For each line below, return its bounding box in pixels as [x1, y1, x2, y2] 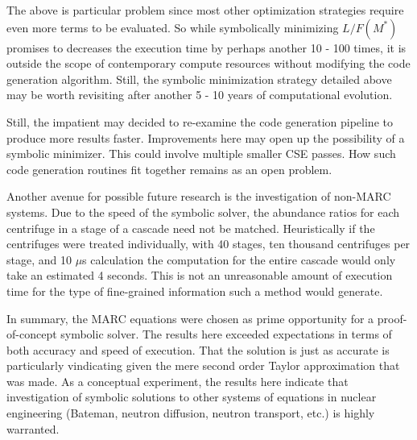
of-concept [6, 326, 57, 342]
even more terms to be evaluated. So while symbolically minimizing [6, 19, 339, 35]
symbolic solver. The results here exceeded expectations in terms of [60, 326, 392, 342]
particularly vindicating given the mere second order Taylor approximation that [6, 357, 400, 374]
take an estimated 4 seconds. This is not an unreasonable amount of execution [6, 267, 393, 284]
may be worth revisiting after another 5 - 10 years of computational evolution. [6, 86, 393, 103]
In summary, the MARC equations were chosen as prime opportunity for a [6, 309, 374, 326]
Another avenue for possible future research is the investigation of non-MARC [6, 188, 391, 205]
